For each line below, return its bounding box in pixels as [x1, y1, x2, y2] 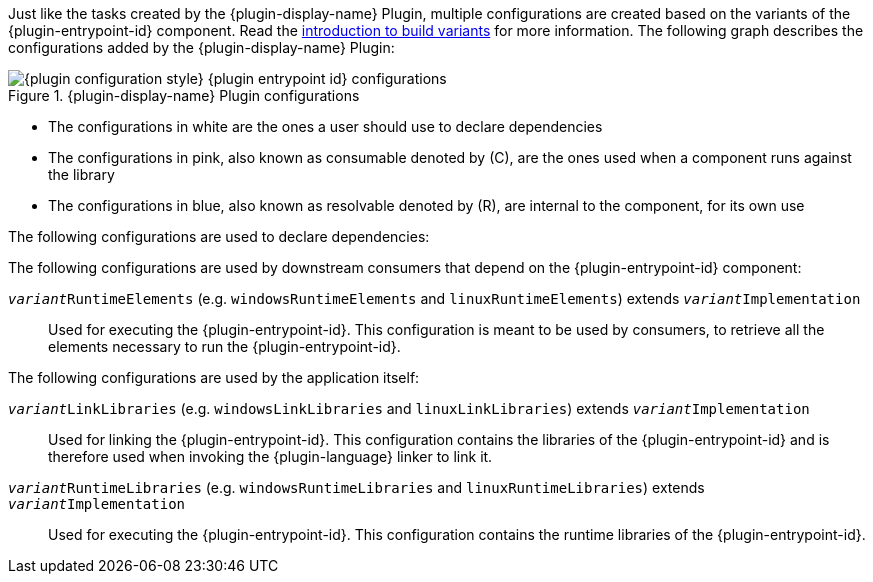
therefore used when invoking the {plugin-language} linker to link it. [48, 448, 493, 465]
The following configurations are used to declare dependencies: [8, 228, 430, 245]
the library [48, 166, 115, 183]
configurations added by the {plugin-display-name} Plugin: [8, 39, 395, 56]
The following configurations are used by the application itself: [8, 369, 420, 386]
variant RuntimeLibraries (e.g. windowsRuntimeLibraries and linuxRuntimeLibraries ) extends [8, 479, 705, 496]
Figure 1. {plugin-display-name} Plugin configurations [8, 87, 360, 104]
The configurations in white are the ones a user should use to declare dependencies [48, 118, 603, 135]
